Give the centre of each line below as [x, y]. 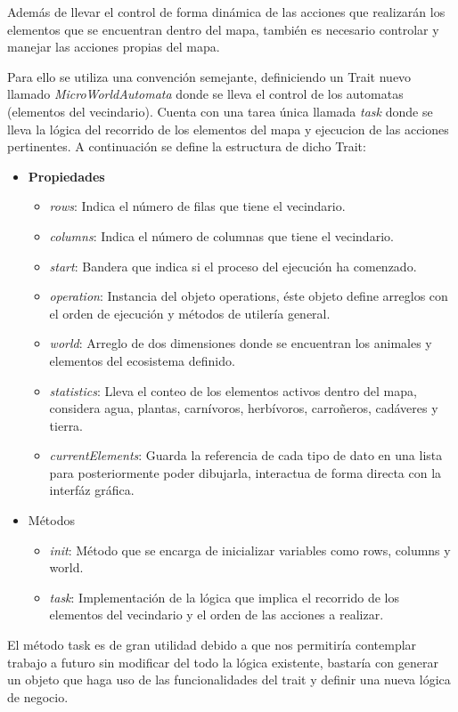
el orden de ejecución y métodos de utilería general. [190, 313]
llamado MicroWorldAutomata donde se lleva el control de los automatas [205, 94]
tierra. [66, 425]
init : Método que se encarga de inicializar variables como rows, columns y [250, 550]
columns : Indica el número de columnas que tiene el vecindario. [221, 235]
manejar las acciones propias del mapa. [114, 47]
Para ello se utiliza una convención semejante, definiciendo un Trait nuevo [209, 76]
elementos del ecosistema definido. [142, 360]
